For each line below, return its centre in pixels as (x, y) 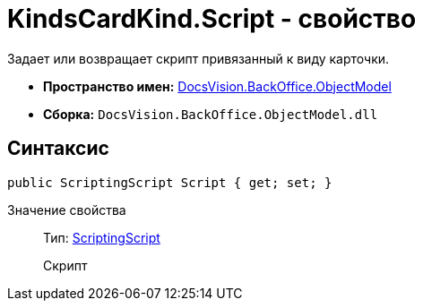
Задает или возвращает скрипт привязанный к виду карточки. (199, 58)
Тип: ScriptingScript (102, 237)
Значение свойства (67, 210)
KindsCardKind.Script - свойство (212, 19)
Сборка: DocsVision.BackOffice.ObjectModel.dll (211, 114)
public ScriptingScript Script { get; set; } (170, 182)
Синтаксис (58, 149)
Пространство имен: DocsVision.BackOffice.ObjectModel (217, 86)
